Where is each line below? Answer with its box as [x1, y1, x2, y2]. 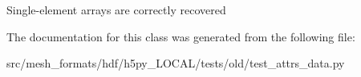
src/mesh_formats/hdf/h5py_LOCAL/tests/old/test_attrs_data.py [6, 55, 345, 71]
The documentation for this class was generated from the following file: [6, 28, 355, 44]
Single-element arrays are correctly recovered [6, 2, 226, 17]
